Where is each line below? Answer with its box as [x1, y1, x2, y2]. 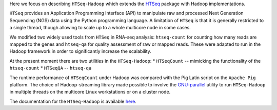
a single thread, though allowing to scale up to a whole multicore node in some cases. [9, 25, 191, 31]
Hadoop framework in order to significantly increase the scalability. [9, 48, 151, 54]
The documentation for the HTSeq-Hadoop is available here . [9, 98, 137, 104]
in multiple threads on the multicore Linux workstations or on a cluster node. [9, 89, 171, 95]
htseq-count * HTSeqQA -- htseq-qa [9, 65, 92, 71]
